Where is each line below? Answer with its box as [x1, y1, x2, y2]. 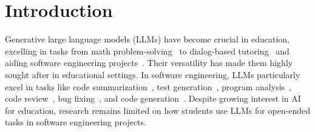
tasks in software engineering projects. [5, 116, 146, 128]
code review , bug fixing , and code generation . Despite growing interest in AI [5, 92, 301, 105]
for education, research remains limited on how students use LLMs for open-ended [5, 104, 311, 116]
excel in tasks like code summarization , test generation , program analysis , [5, 80, 291, 93]
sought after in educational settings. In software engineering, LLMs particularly [5, 68, 300, 81]
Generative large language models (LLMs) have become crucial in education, [5, 33, 290, 45]
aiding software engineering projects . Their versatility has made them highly [5, 56, 293, 69]
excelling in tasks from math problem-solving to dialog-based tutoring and [5, 44, 290, 57]
